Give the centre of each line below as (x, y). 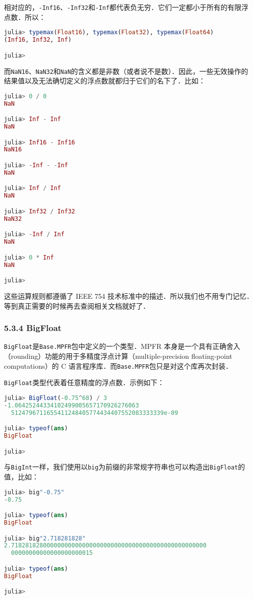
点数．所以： (25, 17)
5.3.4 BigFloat (33, 328)
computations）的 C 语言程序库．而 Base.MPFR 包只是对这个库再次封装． (118, 366)
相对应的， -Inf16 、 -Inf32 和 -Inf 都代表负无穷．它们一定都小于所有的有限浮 (126, 7)
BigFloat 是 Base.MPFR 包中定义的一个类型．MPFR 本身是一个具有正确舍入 (122, 346)
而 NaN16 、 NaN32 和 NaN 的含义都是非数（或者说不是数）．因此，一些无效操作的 (126, 71)
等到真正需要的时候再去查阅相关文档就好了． (77, 305)
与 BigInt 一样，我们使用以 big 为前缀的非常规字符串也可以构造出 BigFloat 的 (125, 467)
